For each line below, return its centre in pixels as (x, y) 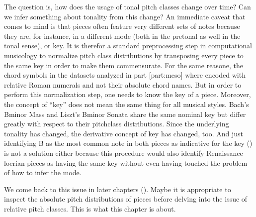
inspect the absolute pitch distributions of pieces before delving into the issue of (126, 199)
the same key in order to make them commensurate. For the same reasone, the (124, 65)
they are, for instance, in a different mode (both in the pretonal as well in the (122, 36)
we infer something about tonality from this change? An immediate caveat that (125, 16)
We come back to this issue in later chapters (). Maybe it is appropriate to (118, 189)
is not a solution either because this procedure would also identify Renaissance (124, 153)
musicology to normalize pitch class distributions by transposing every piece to (124, 55)
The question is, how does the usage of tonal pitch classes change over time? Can (128, 6)
